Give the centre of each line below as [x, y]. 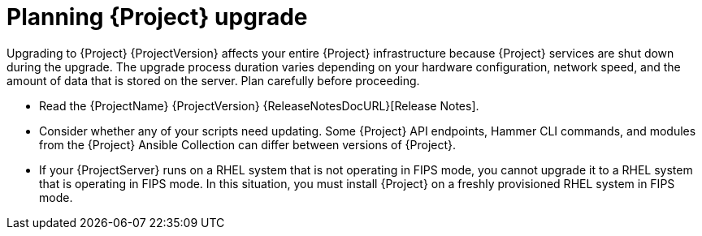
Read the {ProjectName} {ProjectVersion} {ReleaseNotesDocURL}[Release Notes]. [259, 105]
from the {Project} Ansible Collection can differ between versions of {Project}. [248, 144]
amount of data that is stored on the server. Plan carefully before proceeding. [213, 80]
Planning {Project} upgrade [157, 17]
